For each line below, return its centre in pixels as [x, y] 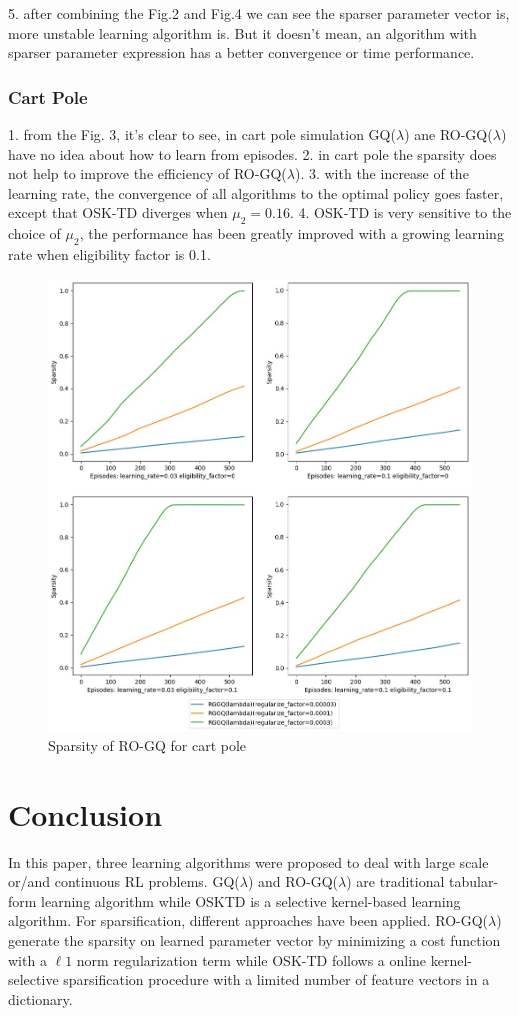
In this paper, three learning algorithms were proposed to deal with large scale [248, 861]
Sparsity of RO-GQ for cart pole [147, 744]
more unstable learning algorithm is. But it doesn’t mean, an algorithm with [242, 32]
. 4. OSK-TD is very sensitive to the [401, 212]
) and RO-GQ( [293, 881]
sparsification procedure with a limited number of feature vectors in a [276, 979]
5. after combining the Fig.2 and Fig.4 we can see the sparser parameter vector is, [259, 13]
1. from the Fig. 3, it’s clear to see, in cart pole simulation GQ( [202, 134]
